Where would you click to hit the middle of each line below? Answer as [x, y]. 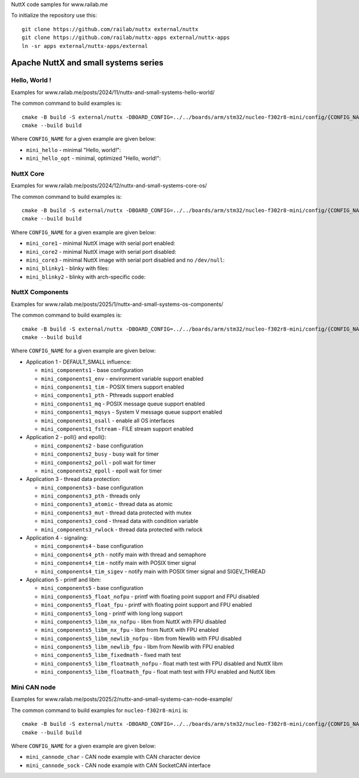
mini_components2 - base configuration [92, 446]
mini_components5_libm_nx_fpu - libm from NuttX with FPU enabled [130, 630]
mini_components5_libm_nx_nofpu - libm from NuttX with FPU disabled [134, 621]
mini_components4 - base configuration [92, 546]
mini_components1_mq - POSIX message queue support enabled [123, 404]
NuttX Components [40, 292]
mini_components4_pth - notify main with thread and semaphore [124, 555]
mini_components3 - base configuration [92, 488]
